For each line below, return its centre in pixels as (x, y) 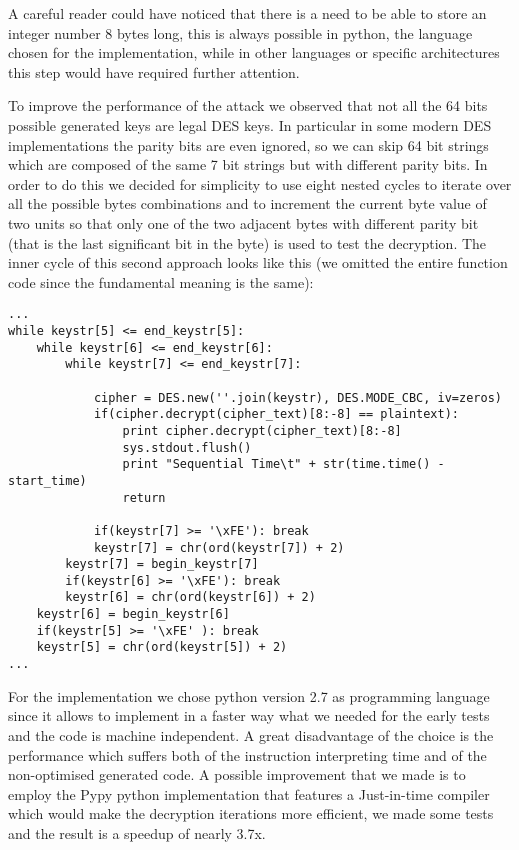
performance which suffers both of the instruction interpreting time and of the (247, 754)
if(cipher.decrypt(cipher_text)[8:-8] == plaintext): (276, 414)
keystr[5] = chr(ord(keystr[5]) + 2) (162, 647)
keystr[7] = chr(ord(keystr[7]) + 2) (219, 547)
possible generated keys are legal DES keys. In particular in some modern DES (250, 124)
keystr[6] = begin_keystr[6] (133, 614)
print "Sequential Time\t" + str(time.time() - (283, 464)
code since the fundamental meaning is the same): (161, 281)
